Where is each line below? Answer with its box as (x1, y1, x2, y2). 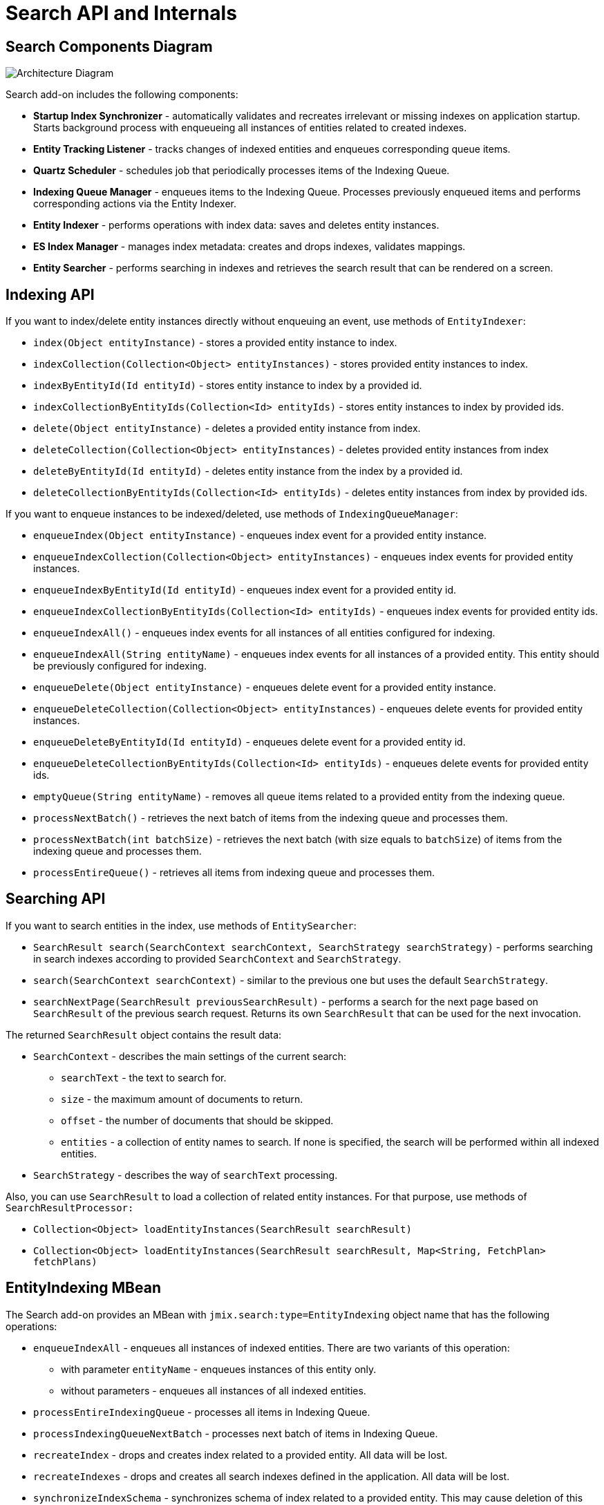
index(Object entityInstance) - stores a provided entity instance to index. (33, 337, 397, 349)
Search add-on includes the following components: (6, 88, 238, 101)
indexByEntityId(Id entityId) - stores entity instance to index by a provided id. (33, 379, 422, 392)
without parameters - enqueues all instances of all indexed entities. (61, 1384, 366, 1397)
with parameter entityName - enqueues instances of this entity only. (61, 1363, 377, 1375)
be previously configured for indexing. (33, 660, 207, 672)
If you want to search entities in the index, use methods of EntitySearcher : (6, 919, 357, 931)
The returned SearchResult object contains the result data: (6, 1028, 282, 1041)
